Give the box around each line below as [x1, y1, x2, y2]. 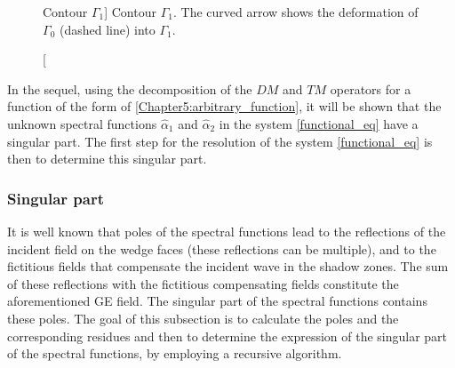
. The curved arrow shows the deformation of [172, 3, 419, 20]
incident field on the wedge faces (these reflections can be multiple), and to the [7, 239, 436, 258]
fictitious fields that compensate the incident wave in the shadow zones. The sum [7, 257, 449, 276]
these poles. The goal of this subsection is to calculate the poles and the [7, 308, 399, 327]
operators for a [330, 79, 411, 98]
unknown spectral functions [7, 114, 157, 132]
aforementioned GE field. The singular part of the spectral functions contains [7, 292, 427, 310]
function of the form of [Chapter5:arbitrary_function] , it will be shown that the [7, 97, 442, 116]
